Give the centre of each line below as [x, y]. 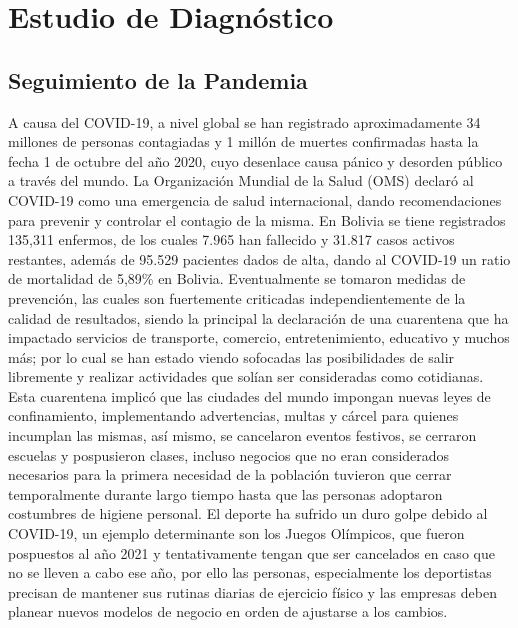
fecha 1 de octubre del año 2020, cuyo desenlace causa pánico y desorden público [255, 160]
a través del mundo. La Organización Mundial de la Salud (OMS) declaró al [241, 180]
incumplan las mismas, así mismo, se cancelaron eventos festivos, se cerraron [242, 435]
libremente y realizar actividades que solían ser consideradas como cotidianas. [246, 376]
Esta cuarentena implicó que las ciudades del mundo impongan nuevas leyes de [249, 395]
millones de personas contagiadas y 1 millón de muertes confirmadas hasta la [243, 141]
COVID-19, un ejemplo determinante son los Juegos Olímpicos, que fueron [236, 533]
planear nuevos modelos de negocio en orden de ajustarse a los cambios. [228, 611]
